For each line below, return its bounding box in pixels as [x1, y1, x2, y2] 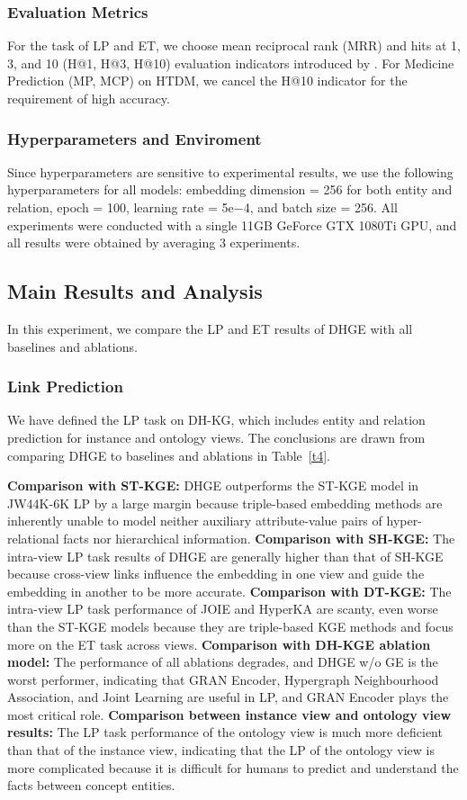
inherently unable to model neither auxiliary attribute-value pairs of [7, 511, 382, 530]
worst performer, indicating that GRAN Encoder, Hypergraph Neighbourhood [7, 670, 439, 688]
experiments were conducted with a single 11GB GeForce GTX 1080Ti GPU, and [7, 215, 457, 234]
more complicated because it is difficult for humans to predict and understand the [7, 758, 459, 777]
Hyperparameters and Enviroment [7, 127, 262, 149]
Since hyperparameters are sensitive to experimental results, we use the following [7, 162, 454, 181]
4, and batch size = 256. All [243, 198, 398, 216]
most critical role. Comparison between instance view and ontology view [7, 705, 452, 724]
